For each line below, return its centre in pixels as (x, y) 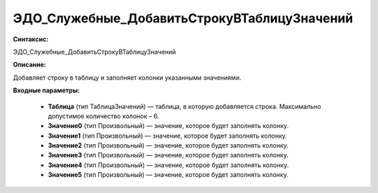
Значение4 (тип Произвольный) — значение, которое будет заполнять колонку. (168, 165)
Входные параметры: (47, 90)
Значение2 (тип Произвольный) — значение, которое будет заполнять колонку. (168, 145)
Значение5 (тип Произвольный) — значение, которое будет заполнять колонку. (168, 175)
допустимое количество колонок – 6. (104, 116)
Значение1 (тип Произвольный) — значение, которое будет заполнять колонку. (167, 136)
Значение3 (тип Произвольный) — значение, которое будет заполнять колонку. (168, 155)
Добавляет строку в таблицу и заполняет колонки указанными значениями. (127, 78)
